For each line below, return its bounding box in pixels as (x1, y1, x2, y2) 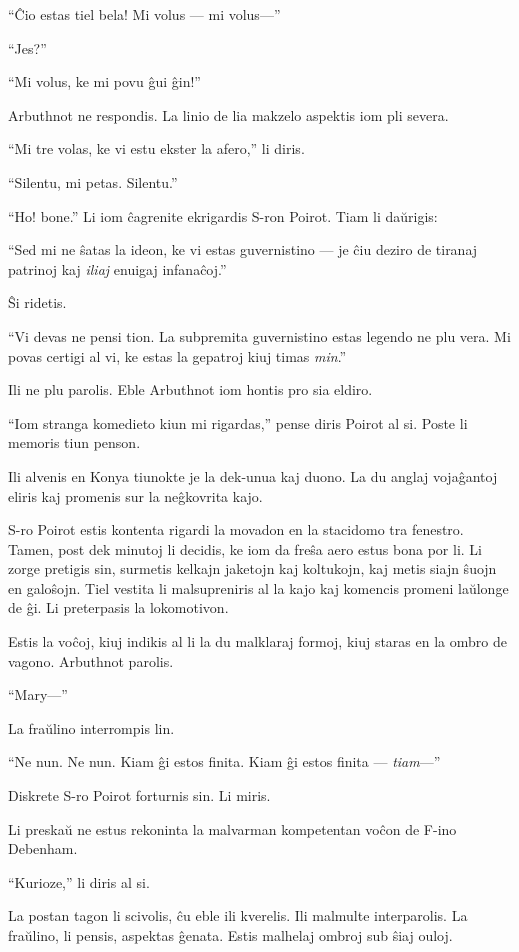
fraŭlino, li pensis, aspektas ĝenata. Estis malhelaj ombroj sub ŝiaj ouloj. (8, 925, 453, 945)
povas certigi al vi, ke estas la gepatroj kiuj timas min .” (8, 345, 347, 366)
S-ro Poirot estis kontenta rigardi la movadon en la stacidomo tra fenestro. (8, 519, 464, 540)
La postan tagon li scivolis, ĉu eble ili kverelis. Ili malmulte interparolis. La (8, 905, 468, 926)
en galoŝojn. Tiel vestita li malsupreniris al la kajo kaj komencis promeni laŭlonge (8, 577, 509, 598)
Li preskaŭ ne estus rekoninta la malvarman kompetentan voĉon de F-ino (8, 818, 457, 839)
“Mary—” (8, 684, 68, 705)
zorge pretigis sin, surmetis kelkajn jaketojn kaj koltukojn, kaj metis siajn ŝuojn (8, 558, 497, 579)
